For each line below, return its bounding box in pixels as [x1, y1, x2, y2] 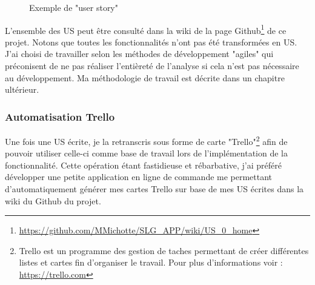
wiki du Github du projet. [5, 194, 101, 207]
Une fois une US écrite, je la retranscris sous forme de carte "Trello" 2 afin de [5, 133, 288, 147]
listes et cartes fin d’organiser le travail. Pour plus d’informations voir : [19, 256, 283, 269]
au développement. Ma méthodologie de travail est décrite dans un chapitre [5, 71, 285, 84]
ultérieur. [5, 83, 39, 96]
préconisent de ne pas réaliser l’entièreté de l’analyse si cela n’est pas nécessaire [5, 59, 299, 72]
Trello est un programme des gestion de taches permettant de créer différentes [19, 244, 309, 256]
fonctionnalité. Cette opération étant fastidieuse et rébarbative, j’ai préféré [5, 158, 282, 171]
